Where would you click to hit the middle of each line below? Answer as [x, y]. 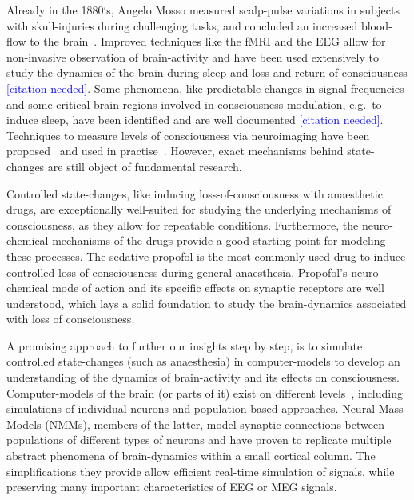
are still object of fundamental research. [145, 166]
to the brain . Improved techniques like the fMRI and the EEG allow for [208, 41]
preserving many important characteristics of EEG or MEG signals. [172, 487]
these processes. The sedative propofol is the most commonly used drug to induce [206, 256]
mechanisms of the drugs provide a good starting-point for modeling [219, 240]
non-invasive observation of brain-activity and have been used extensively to [193, 56]
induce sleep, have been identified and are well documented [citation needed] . [195, 120]
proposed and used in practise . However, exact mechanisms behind [175, 151]
